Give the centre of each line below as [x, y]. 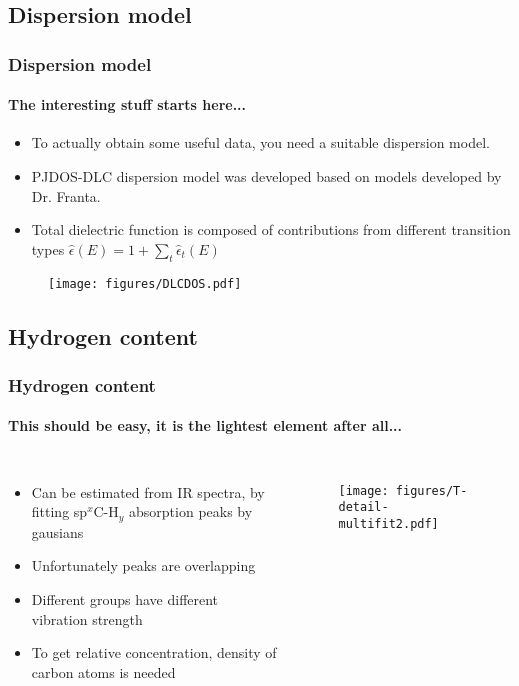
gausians [57, 531]
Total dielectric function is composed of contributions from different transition [271, 229]
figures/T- [431, 490]
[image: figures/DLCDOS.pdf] [145, 283]
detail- [363, 507]
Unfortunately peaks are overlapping [143, 565]
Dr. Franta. [66, 195]
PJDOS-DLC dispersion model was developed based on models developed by [266, 176]
